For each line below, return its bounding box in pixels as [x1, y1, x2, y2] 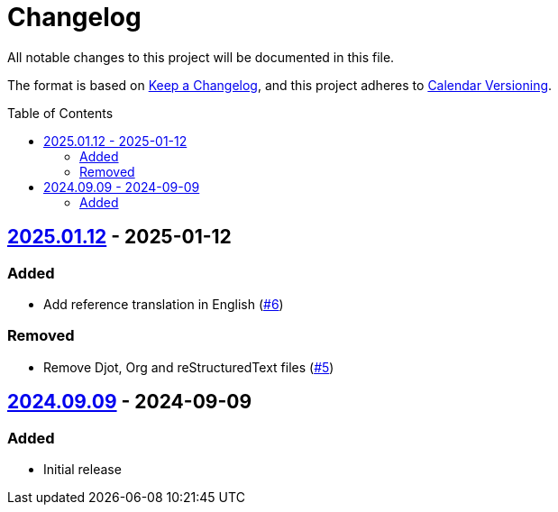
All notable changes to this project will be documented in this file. [7, 49, 395, 65]
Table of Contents [7, 105, 114, 121]
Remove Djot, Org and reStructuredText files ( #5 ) [43, 359, 334, 375]
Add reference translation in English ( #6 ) [43, 296, 284, 312]
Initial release [43, 461, 122, 477]
